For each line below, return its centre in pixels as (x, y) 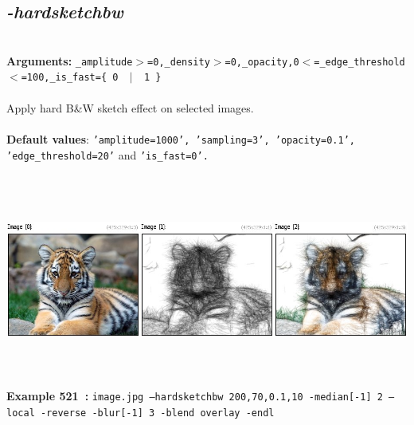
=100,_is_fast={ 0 (70, 78)
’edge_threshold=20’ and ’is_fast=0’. (107, 154)
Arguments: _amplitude (70, 60)
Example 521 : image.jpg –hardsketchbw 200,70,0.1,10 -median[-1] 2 (195, 396)
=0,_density (179, 62)
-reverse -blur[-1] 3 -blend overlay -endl (157, 413)
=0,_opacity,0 (262, 62)
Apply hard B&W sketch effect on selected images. (130, 107)
